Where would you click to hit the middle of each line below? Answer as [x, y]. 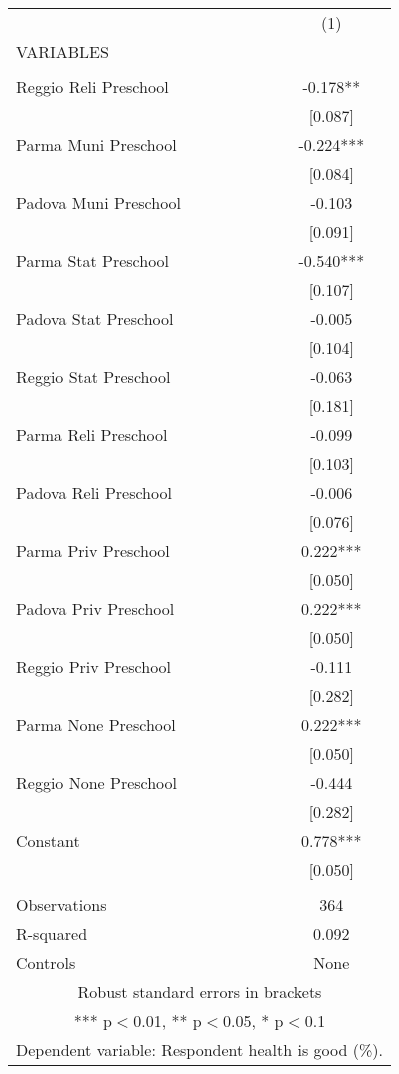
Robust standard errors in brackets [199, 991]
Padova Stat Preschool [95, 318]
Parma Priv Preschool [93, 550]
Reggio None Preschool [97, 782]
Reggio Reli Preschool [92, 86]
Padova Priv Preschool [95, 608]
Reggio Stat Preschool [93, 376]
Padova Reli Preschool [94, 492]
